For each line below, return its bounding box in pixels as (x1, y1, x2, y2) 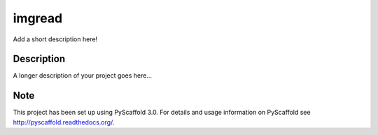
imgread (13, 10, 63, 26)
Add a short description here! (13, 35, 98, 43)
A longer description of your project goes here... (13, 71, 152, 80)
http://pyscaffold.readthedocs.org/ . (13, 118, 115, 126)
